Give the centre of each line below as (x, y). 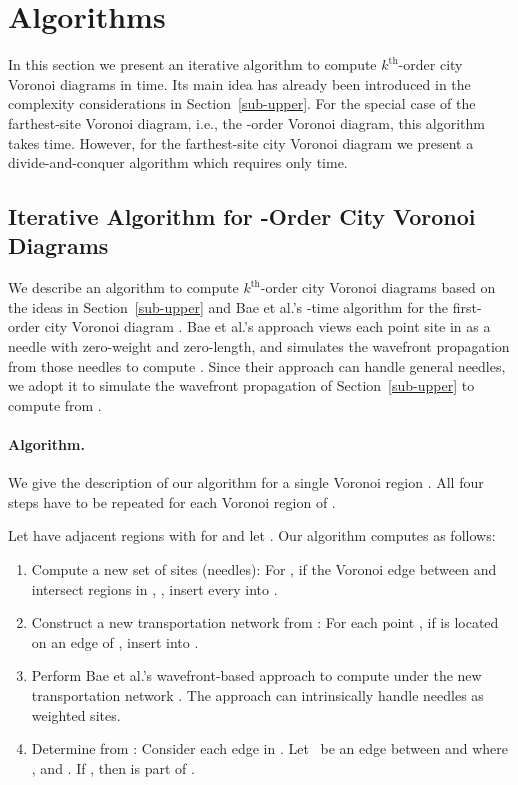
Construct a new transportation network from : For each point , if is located (265, 622)
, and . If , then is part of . (113, 767)
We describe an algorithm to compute (123, 287)
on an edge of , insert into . (115, 641)
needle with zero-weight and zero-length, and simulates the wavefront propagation (259, 346)
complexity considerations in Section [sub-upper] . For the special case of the (242, 103)
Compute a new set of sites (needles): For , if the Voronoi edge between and (264, 569)
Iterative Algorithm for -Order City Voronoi (242, 216)
